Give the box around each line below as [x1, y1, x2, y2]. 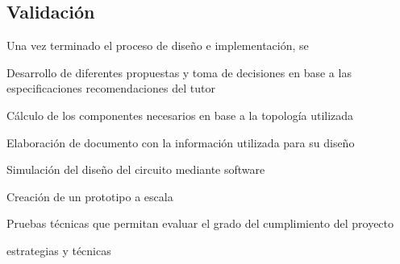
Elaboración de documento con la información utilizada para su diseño [6, 134, 355, 151]
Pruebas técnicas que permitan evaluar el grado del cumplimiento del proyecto [6, 215, 394, 232]
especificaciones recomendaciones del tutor [6, 80, 215, 97]
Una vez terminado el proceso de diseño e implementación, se [6, 37, 309, 54]
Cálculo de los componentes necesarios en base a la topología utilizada [6, 106, 354, 123]
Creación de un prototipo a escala [6, 188, 173, 204]
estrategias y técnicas [6, 241, 111, 258]
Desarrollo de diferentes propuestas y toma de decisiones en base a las [6, 64, 352, 80]
